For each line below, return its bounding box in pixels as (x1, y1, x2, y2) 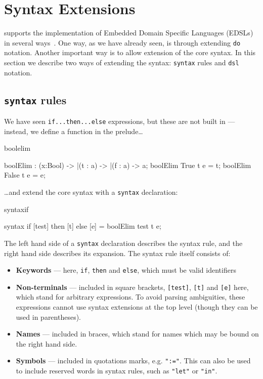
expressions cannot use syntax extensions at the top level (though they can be (16, 302, 258, 312)
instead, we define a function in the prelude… (4, 125, 143, 136)
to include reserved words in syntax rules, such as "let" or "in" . (16, 365, 217, 376)
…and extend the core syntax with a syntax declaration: (4, 187, 178, 197)
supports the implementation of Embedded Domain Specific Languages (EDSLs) (4, 27, 253, 38)
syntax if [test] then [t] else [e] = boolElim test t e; (4, 221, 161, 231)
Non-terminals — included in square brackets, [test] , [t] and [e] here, (16, 281, 249, 292)
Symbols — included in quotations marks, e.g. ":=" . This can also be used (16, 355, 251, 366)
